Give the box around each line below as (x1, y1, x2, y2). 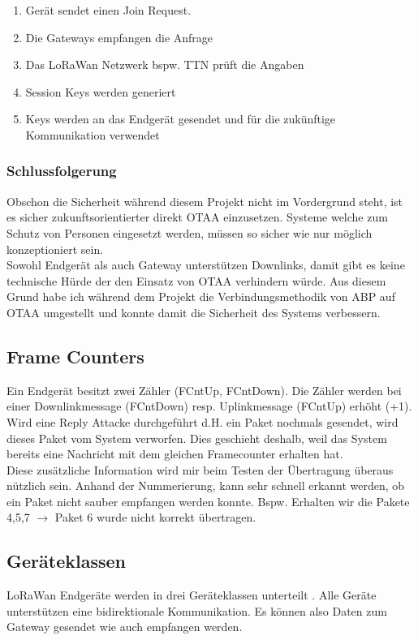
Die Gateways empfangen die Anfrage (25, 28, 213, 45)
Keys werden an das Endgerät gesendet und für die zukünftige (25, 110, 336, 127)
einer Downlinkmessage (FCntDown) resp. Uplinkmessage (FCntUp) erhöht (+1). (6, 397, 412, 414)
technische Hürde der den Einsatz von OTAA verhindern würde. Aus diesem (6, 272, 386, 289)
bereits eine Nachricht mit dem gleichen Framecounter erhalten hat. (6, 445, 343, 462)
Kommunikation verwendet (25, 126, 160, 143)
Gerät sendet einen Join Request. (25, 2, 192, 18)
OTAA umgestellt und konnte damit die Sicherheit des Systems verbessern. (6, 303, 381, 320)
